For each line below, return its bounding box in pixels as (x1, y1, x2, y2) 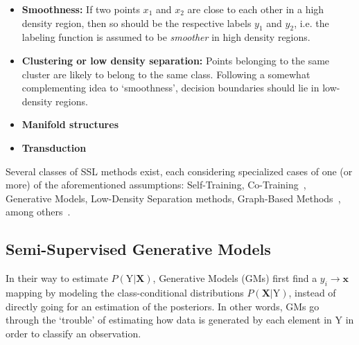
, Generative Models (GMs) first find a (152, 271, 317, 285)
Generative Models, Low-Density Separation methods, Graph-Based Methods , (6, 191, 341, 205)
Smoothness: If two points (21, 2, 140, 16)
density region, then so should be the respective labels (21, 15, 252, 30)
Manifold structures (21, 117, 119, 132)
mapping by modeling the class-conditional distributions (6, 285, 244, 299)
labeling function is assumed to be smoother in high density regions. (21, 30, 310, 44)
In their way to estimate (6, 271, 108, 285)
